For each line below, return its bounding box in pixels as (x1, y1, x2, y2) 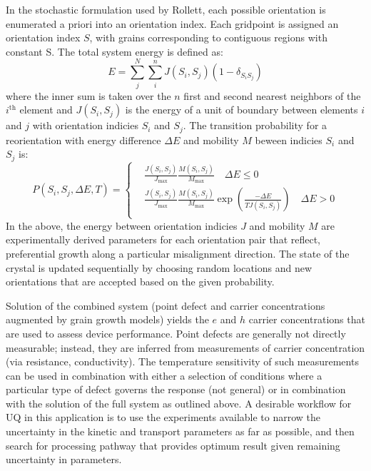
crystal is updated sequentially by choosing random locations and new (6, 260, 312, 275)
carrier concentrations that (248, 312, 365, 327)
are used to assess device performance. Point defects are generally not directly (6, 325, 346, 340)
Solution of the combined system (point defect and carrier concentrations (6, 298, 325, 313)
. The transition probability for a (183, 118, 327, 133)
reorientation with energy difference (6, 132, 161, 147)
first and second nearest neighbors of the (183, 88, 361, 103)
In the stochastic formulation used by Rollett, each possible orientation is (6, 2, 326, 16)
